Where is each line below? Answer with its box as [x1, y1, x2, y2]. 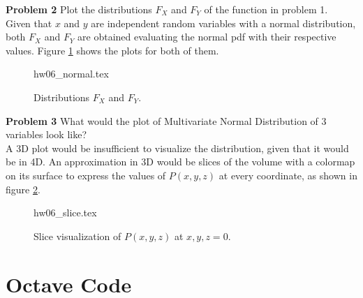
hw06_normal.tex [34, 66, 109, 81]
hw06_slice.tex [34, 205, 97, 220]
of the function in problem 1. [204, 2, 328, 16]
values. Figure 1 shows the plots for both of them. [6, 43, 219, 57]
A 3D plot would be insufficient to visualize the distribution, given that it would [6, 140, 349, 155]
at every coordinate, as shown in [218, 167, 357, 182]
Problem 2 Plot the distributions [6, 2, 152, 16]
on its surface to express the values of [6, 167, 166, 182]
